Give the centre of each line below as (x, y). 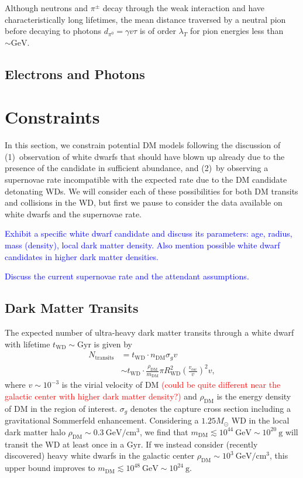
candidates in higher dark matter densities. (82, 256)
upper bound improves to (50, 468)
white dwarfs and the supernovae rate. (73, 214)
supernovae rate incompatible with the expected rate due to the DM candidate (146, 180)
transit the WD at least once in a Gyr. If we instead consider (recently (131, 444)
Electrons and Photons (75, 74)
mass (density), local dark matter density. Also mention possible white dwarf (142, 245)
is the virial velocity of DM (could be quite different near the (171, 385)
